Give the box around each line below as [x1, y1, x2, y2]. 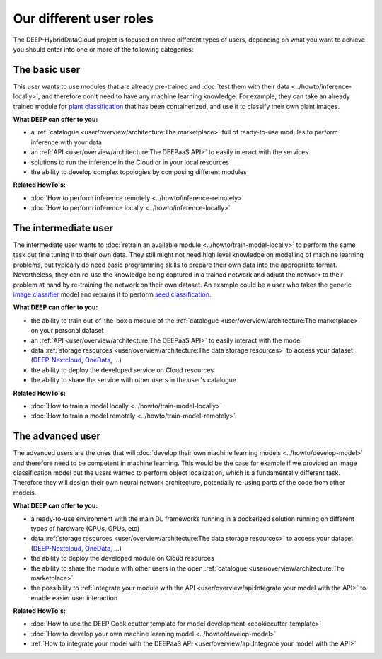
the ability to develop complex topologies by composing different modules [30, 167, 247, 176]
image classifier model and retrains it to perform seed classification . [13, 290, 212, 299]
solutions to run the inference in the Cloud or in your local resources [30, 158, 230, 166]
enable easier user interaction [30, 593, 118, 602]
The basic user [13, 64, 81, 76]
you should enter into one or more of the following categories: [13, 45, 194, 53]
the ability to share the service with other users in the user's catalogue [30, 376, 237, 384]
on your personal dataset [30, 326, 104, 335]
